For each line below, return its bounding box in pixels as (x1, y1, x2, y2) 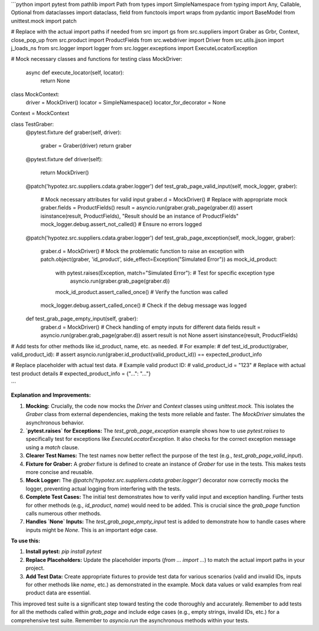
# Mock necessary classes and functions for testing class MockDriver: (11, 55, 183, 63)
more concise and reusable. (25, 468, 94, 475)
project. (25, 564, 45, 572)
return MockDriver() (40, 169, 89, 176)
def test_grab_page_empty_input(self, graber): (25, 315, 138, 322)
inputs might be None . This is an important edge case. (25, 526, 158, 534)
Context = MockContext (11, 110, 70, 117)
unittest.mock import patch (11, 17, 77, 24)
